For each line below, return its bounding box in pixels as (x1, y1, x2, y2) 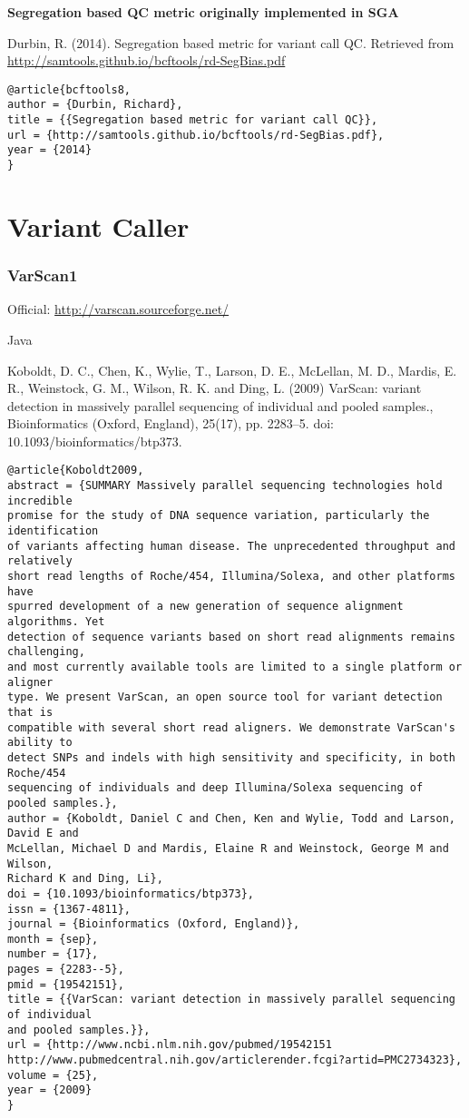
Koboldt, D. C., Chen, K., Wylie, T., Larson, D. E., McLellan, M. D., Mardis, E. (7, 360, 457, 379)
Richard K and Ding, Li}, (7, 872, 163, 886)
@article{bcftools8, (7, 83, 132, 96)
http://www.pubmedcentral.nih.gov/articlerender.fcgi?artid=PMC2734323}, (7, 1054, 463, 1067)
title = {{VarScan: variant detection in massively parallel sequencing (7, 993, 455, 1006)
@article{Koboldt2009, (7, 464, 144, 477)
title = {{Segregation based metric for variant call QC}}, (7, 113, 378, 127)
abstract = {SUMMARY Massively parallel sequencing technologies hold (7, 479, 443, 493)
